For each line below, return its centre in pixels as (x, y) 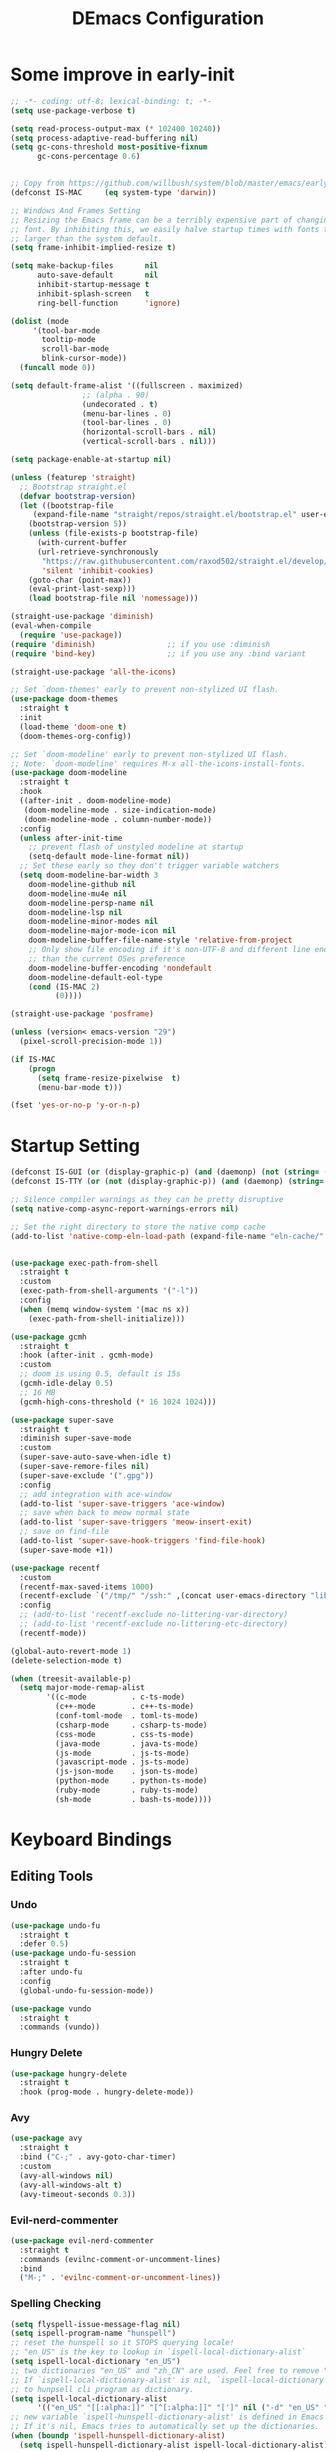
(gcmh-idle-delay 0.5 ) (66, 1383)
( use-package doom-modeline (69, 773)
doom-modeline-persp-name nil (91, 903)
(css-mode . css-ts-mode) (124, 1734)
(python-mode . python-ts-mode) (131, 1781)
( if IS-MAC (33, 1059)
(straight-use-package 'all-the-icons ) (93, 672)
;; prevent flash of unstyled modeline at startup (136, 847)
